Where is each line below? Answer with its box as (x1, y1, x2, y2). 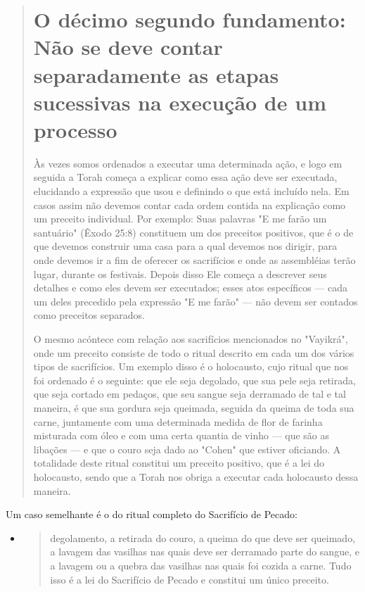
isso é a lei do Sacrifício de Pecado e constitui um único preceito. (50, 572, 329, 586)
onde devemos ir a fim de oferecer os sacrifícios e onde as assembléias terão (33, 253, 356, 267)
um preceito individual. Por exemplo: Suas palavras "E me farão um (33, 211, 327, 226)
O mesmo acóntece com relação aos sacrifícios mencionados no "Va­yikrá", (33, 332, 348, 346)
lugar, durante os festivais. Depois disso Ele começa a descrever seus (33, 266, 327, 281)
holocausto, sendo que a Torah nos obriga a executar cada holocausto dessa (33, 469, 359, 484)
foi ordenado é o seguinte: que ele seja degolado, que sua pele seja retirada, (33, 372, 356, 387)
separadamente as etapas (33, 60, 279, 89)
